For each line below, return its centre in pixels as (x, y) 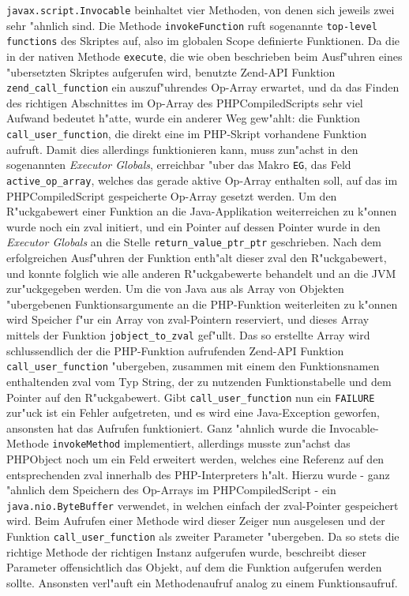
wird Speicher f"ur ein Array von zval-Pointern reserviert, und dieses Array (188, 319)
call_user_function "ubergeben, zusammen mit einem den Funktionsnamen (193, 366)
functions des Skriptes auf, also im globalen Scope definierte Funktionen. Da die (203, 41)
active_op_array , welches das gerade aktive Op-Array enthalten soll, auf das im (202, 180)
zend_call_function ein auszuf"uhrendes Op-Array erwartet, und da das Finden (203, 87)
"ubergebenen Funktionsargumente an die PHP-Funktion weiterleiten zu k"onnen (202, 304)
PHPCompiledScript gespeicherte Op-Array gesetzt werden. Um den (172, 195)
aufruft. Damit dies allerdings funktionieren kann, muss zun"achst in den (182, 149)
